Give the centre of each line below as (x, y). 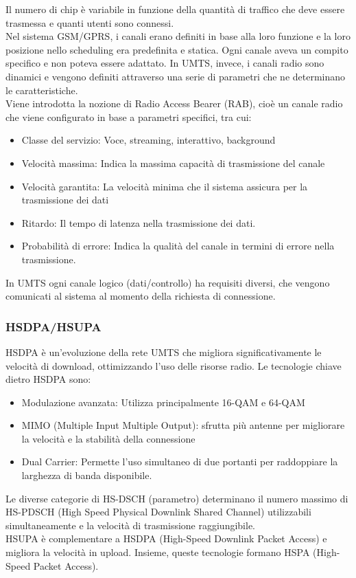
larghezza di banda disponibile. (87, 475)
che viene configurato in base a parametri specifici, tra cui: (129, 116)
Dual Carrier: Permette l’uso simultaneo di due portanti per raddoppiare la (180, 462)
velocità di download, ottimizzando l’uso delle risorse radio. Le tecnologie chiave (174, 365)
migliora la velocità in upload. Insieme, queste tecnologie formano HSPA (158, 552)
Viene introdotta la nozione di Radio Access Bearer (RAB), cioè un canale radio (174, 103)
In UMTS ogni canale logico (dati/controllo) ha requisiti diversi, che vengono (168, 282)
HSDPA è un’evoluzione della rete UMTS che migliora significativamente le (164, 352)
